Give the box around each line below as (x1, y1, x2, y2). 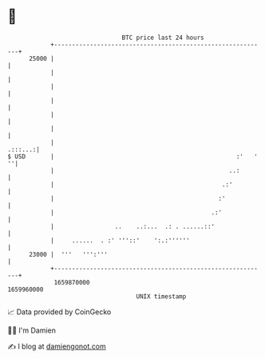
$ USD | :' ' (7, 152, 259, 161)
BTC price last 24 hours (121, 34, 204, 42)
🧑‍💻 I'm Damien (7, 325, 57, 335)
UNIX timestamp (136, 292, 187, 301)
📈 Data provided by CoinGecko (7, 307, 112, 317)
